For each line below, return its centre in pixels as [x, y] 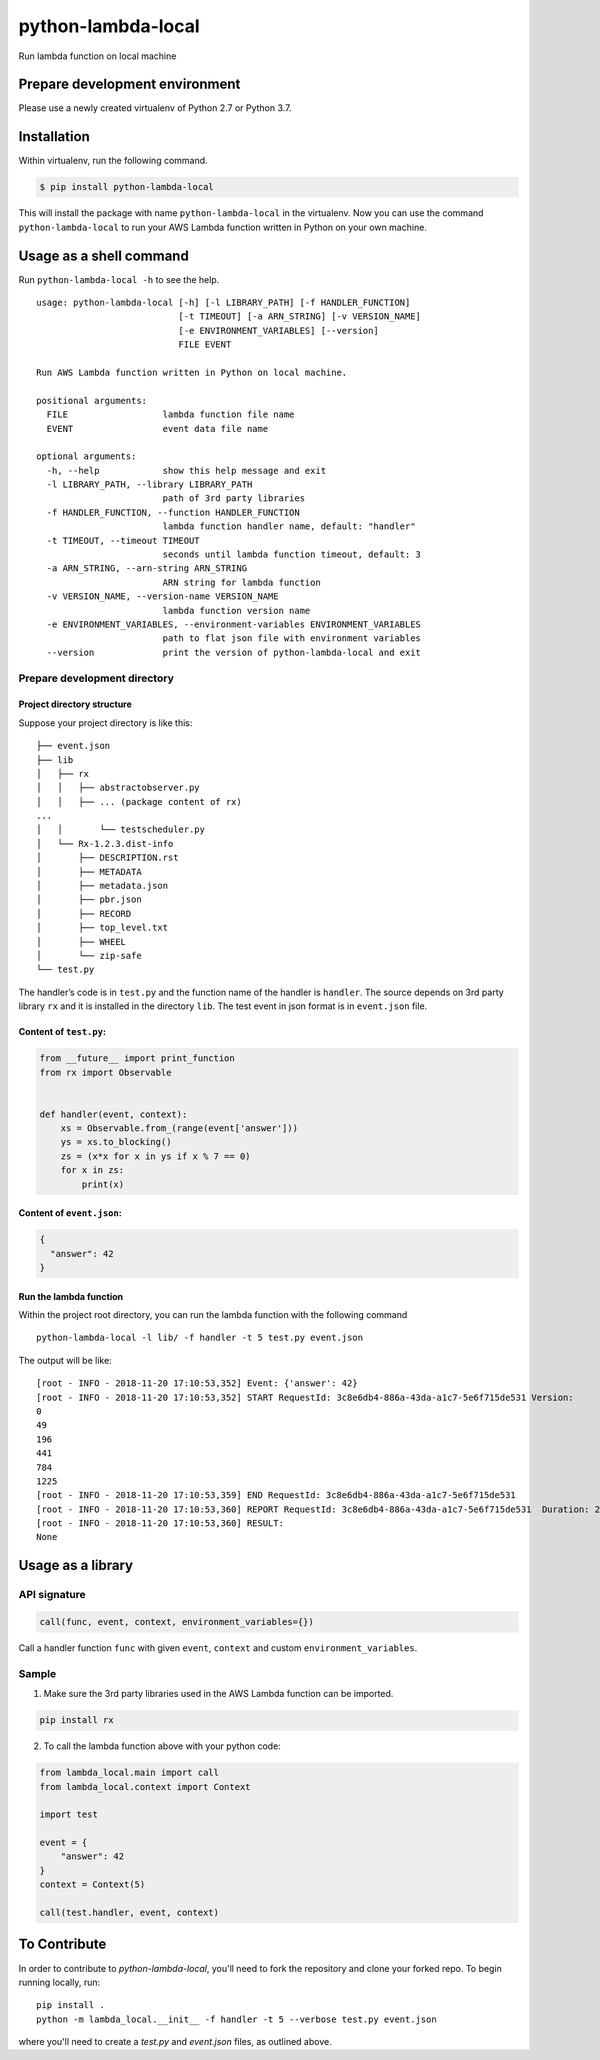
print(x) [103, 1184]
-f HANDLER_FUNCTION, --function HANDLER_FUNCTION [173, 512]
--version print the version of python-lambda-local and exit [234, 652]
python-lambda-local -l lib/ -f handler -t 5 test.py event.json [200, 1338]
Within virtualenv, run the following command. [113, 161]
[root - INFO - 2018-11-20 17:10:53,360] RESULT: [160, 1523]
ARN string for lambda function [242, 582]
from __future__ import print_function [137, 1058]
